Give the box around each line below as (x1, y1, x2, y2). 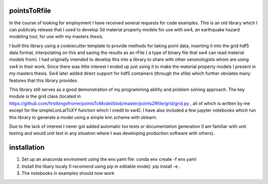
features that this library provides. (9, 77, 79, 83)
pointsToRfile (9, 6, 52, 15)
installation (9, 143, 45, 152)
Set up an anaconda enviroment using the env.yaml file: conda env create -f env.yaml (21, 156, 197, 162)
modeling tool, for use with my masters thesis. (9, 34, 104, 40)
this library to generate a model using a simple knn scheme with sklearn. (9, 114, 157, 120)
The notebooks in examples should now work (21, 170, 115, 176)
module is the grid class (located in (9, 93, 81, 99)
